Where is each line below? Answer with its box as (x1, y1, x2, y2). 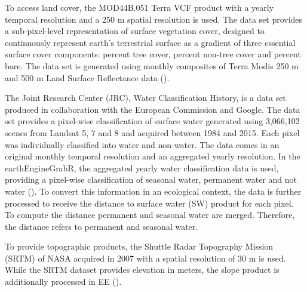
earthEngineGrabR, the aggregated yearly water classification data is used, (5, 161, 279, 174)
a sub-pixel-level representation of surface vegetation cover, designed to (5, 24, 265, 37)
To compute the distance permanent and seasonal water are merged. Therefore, (5, 208, 295, 221)
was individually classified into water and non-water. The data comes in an (5, 138, 280, 150)
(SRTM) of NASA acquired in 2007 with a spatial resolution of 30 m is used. (5, 251, 286, 264)
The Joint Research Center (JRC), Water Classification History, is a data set (5, 91, 286, 104)
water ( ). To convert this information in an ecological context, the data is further (5, 185, 302, 197)
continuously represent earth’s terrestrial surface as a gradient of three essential (5, 36, 296, 48)
